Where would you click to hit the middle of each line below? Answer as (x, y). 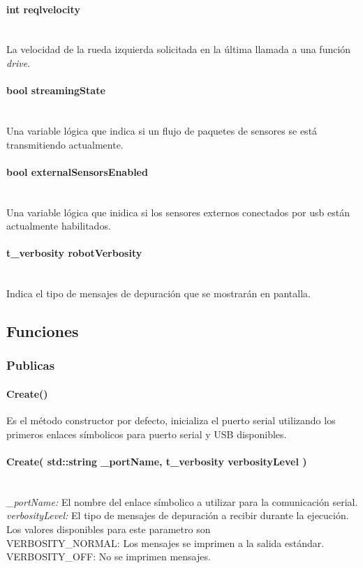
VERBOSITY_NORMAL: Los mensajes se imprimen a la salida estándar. (165, 543)
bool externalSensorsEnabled (77, 171)
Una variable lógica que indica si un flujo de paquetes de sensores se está (162, 130)
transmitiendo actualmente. (65, 144)
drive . (18, 62)
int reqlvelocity (43, 9)
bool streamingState (56, 90)
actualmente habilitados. (59, 226)
